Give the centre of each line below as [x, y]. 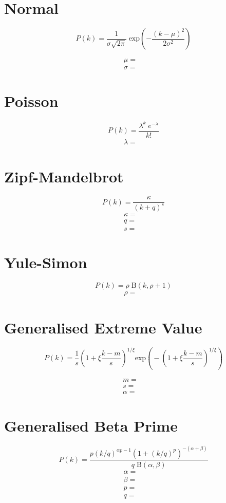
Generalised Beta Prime [91, 426]
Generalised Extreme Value [103, 327]
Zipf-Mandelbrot [64, 176]
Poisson [31, 101]
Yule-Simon [46, 262]
